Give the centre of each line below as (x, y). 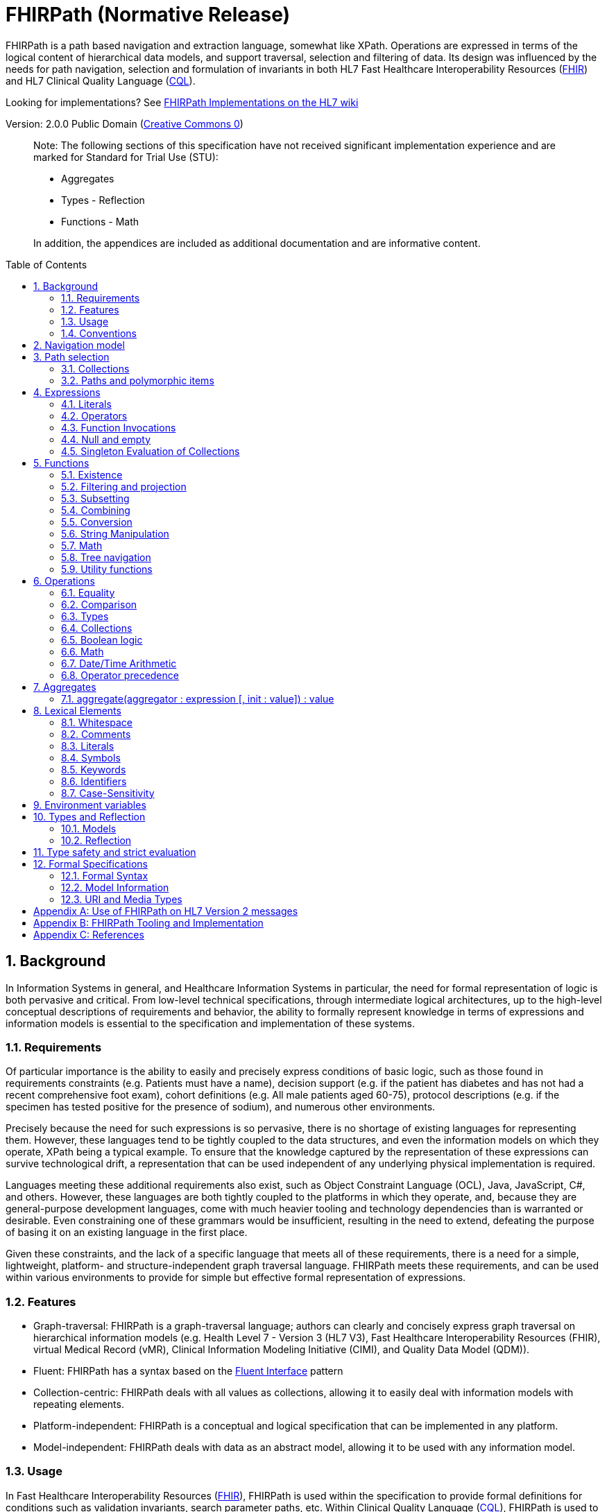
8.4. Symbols (91, 757)
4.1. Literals (86, 404)
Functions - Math (100, 221)
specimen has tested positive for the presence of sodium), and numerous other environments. (221, 1107)
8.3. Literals (88, 746)
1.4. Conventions (99, 333)
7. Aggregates (65, 687)
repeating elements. (79, 1404)
